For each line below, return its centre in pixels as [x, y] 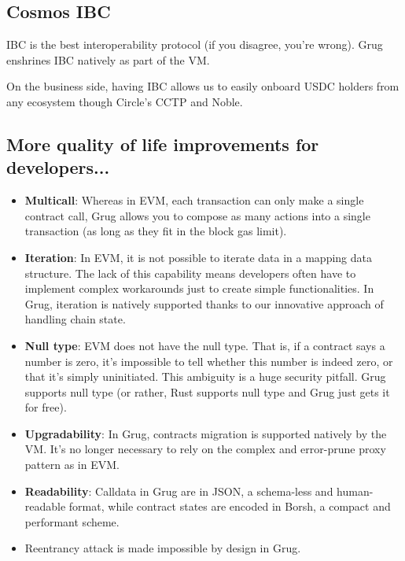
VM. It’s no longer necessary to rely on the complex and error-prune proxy [205, 449]
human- [355, 491]
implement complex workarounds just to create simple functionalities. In [199, 288]
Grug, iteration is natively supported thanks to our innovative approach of [204, 303]
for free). [46, 407]
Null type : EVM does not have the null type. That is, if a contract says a [205, 345]
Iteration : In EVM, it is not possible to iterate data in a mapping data [198, 257]
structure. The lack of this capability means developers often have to [190, 273]
